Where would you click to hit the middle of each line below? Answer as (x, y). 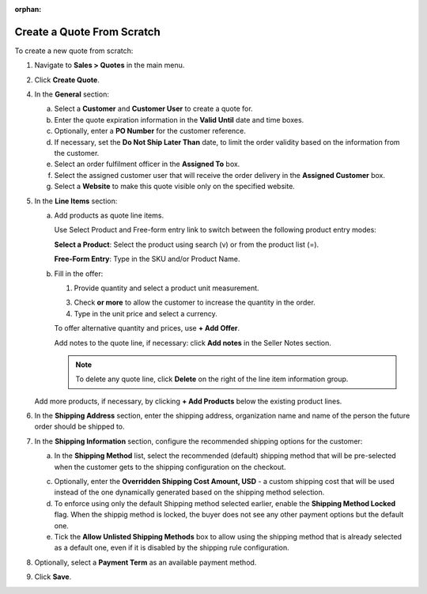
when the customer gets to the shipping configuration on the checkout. (170, 467)
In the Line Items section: (76, 201)
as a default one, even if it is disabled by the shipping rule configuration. (172, 548)
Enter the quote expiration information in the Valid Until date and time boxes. (179, 119)
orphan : (28, 9)
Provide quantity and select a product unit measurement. (167, 288)
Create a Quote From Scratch (88, 32)
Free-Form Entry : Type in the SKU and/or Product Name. (147, 259)
